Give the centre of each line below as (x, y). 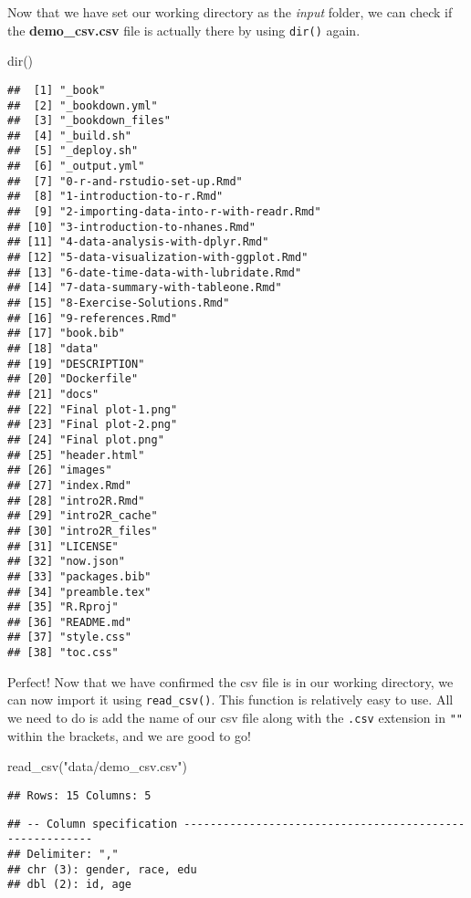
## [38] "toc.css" (63, 653)
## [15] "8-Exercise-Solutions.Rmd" (119, 303)
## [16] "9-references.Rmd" (93, 318)
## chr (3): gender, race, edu (102, 869)
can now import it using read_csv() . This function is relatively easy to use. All (230, 700)
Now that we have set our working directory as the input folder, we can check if (230, 12)
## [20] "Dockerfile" (73, 379)
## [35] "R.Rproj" (63, 607)
